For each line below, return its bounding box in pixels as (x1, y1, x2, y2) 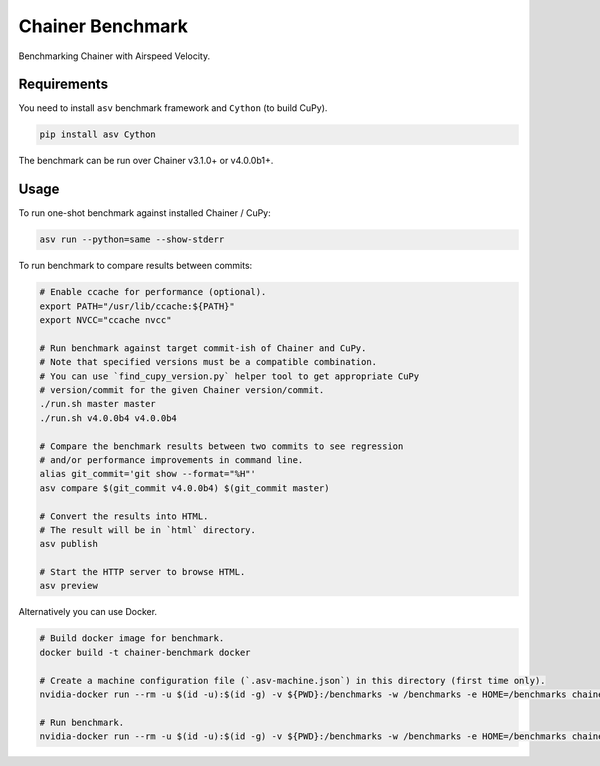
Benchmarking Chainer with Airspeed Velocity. (18, 50, 211, 62)
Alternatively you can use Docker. (18, 606, 158, 618)
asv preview (39, 580, 99, 592)
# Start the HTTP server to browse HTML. (39, 566, 246, 578)
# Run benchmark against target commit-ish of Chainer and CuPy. (39, 342, 367, 354)
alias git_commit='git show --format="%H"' (39, 468, 257, 480)
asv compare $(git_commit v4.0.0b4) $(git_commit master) (39, 482, 330, 494)
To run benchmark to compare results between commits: (18, 260, 253, 272)
